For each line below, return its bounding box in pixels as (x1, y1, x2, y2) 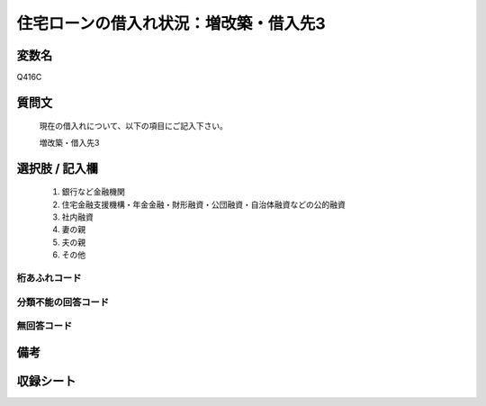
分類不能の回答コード (16, 295, 110, 308)
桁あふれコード (16, 271, 82, 284)
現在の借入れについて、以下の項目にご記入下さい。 (39, 121, 229, 131)
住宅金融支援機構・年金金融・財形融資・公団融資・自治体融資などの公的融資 (61, 199, 346, 210)
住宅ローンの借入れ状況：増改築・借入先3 (16, 14, 326, 33)
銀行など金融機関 (61, 186, 125, 197)
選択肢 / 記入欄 (16, 160, 99, 176)
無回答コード (16, 320, 73, 332)
